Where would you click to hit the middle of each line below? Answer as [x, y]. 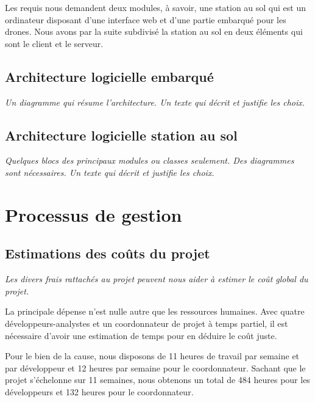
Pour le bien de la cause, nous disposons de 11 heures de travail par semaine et [152, 356]
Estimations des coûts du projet [108, 253]
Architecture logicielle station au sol [121, 135]
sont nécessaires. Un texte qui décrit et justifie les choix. [110, 172]
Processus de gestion [94, 214]
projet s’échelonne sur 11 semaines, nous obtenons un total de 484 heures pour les [157, 380]
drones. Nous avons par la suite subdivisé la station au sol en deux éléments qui [154, 31]
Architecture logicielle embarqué [109, 76]
